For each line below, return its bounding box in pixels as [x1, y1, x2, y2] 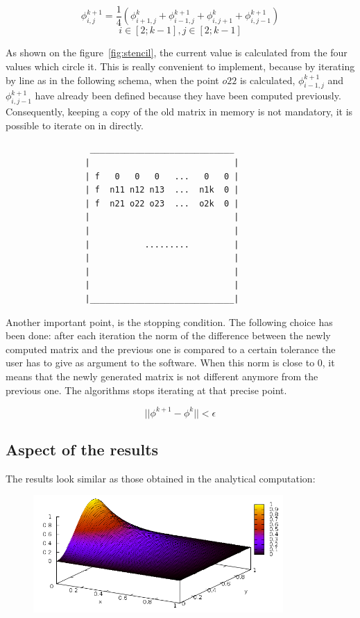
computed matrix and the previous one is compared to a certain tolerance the [6, 341, 336, 356]
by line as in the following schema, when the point [6, 72, 219, 87]
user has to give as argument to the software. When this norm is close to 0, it [6, 355, 335, 370]
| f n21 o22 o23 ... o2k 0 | [85, 198, 239, 209]
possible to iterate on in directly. [6, 117, 144, 132]
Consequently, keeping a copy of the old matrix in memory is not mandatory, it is [6, 104, 353, 119]
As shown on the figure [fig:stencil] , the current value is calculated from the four [6, 45, 348, 60]
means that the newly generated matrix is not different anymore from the [6, 368, 318, 383]
